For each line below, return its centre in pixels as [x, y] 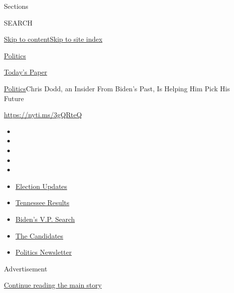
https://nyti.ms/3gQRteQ [43, 115]
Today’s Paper [26, 72]
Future [14, 98]
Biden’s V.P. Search [45, 219]
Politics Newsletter [44, 252]
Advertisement [26, 268]
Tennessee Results [42, 202]
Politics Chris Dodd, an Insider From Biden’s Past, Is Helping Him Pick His [117, 88]
